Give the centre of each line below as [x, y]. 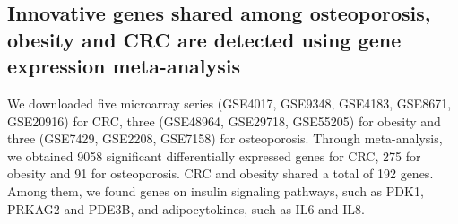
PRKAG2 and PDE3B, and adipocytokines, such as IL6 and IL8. [186, 208]
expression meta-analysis [124, 66]
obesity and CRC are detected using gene [204, 39]
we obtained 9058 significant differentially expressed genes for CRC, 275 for [214, 155]
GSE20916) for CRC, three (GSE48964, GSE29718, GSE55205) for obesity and [224, 121]
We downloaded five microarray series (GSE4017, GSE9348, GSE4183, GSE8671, [229, 103]
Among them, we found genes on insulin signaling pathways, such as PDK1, [216, 190]
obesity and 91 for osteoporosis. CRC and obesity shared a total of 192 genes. [220, 173]
